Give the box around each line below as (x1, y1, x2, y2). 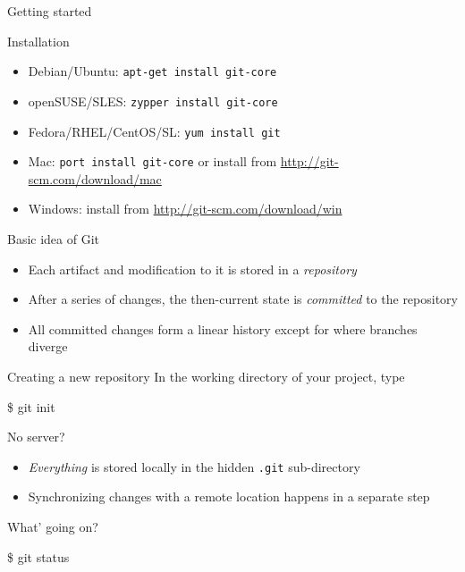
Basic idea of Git (7, 230, 100, 248)
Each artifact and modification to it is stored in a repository (28, 259, 357, 278)
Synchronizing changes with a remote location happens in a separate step (28, 487, 430, 506)
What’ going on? (7, 517, 98, 535)
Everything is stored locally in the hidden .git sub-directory (28, 457, 360, 475)
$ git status (7, 547, 70, 566)
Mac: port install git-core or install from (28, 152, 277, 171)
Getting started (7, 2, 92, 20)
